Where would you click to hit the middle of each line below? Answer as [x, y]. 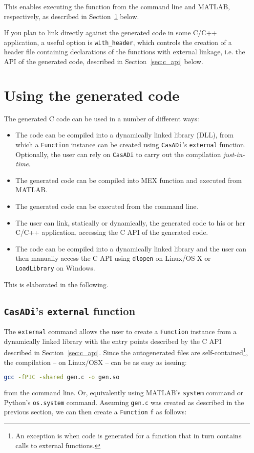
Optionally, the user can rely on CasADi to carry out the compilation [118, 154]
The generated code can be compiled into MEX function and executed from [128, 180]
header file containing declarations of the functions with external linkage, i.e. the [125, 52]
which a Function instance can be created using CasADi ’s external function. [131, 144]
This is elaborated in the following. [56, 284]
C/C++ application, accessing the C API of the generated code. [112, 232]
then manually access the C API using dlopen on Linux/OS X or [113, 258]
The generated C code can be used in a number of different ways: [102, 118]
